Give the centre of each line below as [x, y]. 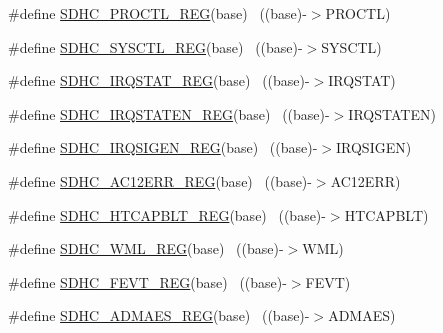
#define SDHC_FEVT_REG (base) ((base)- [147, 281]
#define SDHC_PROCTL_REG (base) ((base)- [157, 13]
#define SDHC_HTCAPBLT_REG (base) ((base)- [167, 214]
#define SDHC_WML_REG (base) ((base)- [146, 248]
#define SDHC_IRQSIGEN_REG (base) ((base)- [163, 147]
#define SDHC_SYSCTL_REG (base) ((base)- [155, 46]
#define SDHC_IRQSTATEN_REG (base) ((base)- [169, 113]
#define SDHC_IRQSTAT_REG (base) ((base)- [159, 80]
